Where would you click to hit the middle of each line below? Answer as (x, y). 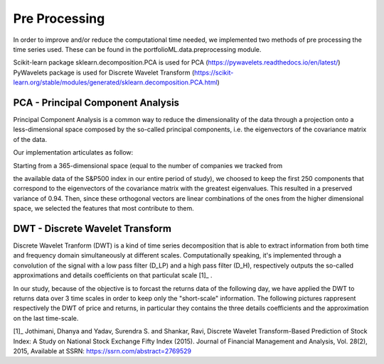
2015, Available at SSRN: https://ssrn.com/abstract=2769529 (102, 351)
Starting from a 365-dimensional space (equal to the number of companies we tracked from (148, 165)
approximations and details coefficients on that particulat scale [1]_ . (113, 275)
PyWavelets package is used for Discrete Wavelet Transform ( (104, 72)
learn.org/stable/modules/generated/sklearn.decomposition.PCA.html (115, 82)
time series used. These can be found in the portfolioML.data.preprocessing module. (137, 49)
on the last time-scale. (46, 318)
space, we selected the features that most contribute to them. (104, 209)
